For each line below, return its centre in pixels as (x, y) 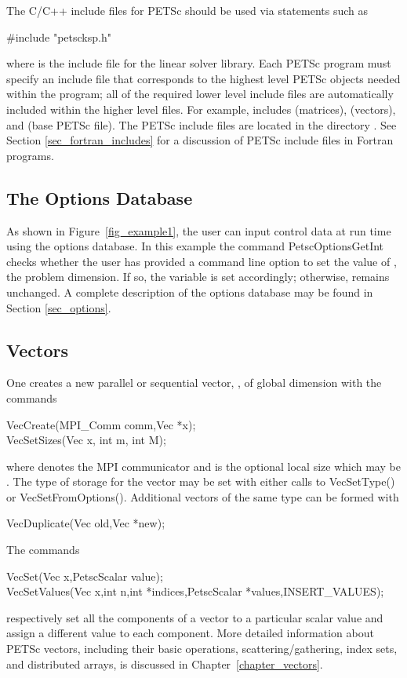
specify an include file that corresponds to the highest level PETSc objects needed (203, 78)
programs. (30, 155)
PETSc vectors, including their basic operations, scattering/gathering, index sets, (202, 649)
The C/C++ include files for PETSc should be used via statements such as (187, 10)
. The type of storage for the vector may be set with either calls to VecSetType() (201, 481)
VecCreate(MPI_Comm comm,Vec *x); (101, 424)
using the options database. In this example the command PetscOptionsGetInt (195, 246)
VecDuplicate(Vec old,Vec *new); (86, 523)
